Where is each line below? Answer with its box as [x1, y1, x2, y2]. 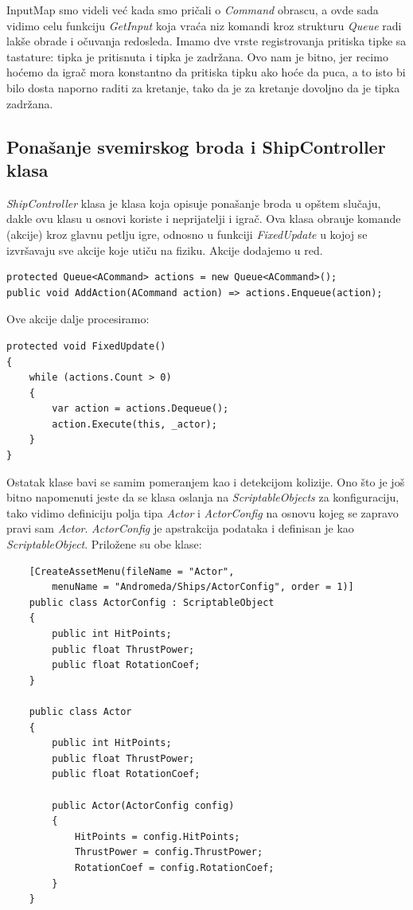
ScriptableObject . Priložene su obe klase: [6, 536, 202, 553]
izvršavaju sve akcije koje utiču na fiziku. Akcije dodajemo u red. [6, 241, 323, 258]
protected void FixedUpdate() [6, 340, 166, 352]
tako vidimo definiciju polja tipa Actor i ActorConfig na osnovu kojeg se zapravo [6, 504, 399, 521]
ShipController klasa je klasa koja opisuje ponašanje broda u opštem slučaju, [6, 194, 381, 211]
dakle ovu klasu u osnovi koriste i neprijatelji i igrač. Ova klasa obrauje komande [6, 210, 401, 227]
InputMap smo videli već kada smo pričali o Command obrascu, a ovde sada [6, 2, 379, 18]
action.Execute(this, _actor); [52, 418, 217, 430]
